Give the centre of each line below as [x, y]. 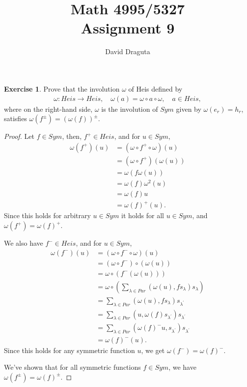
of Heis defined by [155, 88]
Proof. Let [19, 136]
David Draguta [128, 51]
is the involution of [130, 109]
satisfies [15, 118]
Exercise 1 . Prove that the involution [62, 88]
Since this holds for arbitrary [47, 215]
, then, [72, 136]
